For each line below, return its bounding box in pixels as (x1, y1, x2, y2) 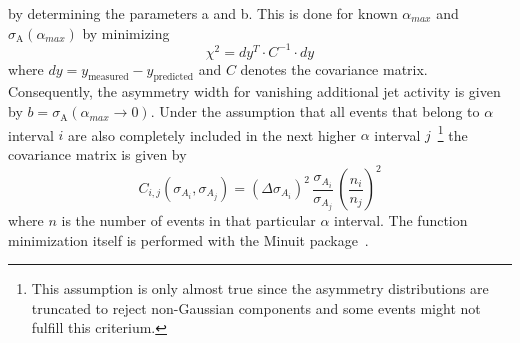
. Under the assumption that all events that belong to (150, 101, 480, 122)
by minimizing (82, 22, 170, 43)
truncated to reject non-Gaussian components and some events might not (31, 297, 481, 318)
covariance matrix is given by (8, 143, 187, 164)
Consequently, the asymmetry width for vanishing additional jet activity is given (8, 81, 501, 102)
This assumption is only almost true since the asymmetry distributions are (31, 278, 489, 299)
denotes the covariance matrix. (240, 58, 428, 79)
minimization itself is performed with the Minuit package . (8, 229, 369, 250)
